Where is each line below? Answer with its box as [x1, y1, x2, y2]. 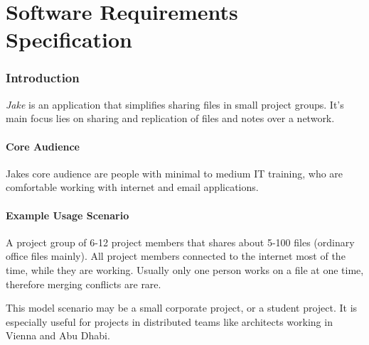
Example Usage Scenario [6, 207, 129, 222]
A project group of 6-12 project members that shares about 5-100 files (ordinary [6, 234, 355, 249]
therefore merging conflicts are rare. [6, 276, 161, 291]
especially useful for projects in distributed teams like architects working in [6, 314, 333, 329]
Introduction [6, 69, 80, 87]
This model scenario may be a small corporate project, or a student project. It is [6, 300, 358, 315]
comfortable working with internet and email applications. [6, 180, 259, 195]
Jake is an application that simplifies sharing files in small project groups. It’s [6, 97, 344, 111]
